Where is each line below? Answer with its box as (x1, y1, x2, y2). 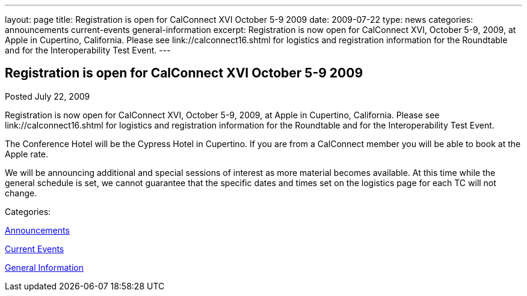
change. (5, 187, 37, 198)
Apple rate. (5, 148, 49, 159)
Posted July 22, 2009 (5, 91, 90, 101)
